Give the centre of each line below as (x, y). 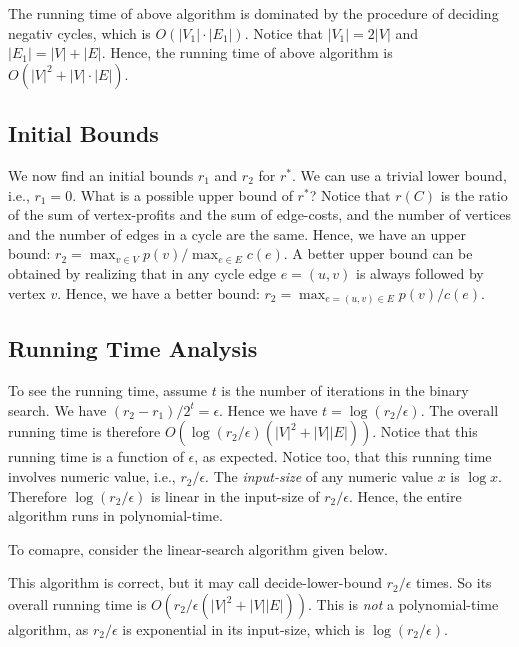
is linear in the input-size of (235, 495)
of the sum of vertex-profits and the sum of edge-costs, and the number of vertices (260, 214)
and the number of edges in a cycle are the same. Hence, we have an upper (237, 233)
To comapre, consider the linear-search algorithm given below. (198, 548)
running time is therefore (84, 431)
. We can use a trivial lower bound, (399, 174)
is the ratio (474, 194)
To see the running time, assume (107, 390)
